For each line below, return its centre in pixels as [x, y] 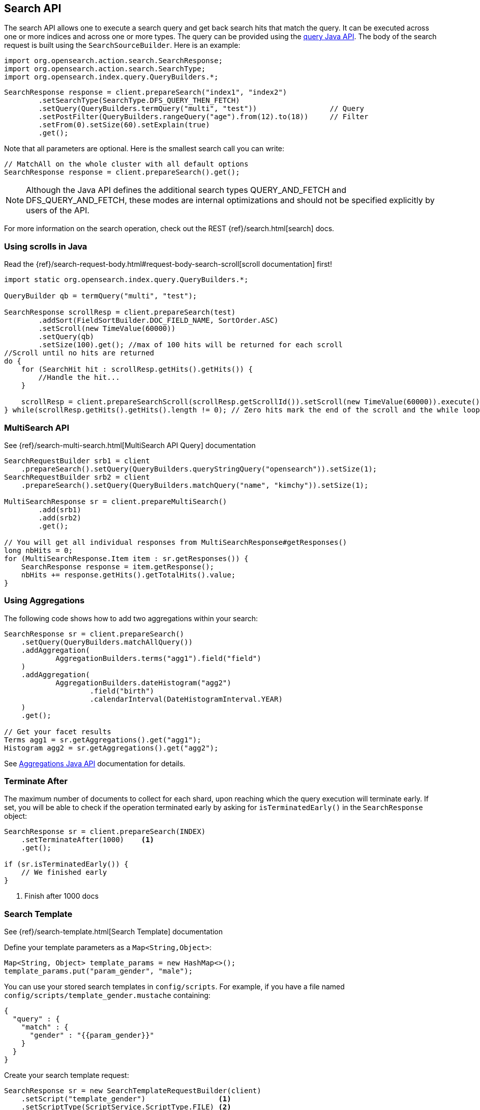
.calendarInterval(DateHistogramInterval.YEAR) [186, 699]
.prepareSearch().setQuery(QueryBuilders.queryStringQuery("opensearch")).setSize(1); [199, 469]
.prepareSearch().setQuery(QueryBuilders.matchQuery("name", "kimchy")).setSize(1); [195, 485]
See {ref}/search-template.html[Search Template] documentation [114, 932]
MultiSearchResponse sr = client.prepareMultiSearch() [116, 501]
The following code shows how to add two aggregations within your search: [131, 618]
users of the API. [58, 211]
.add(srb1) [60, 509]
